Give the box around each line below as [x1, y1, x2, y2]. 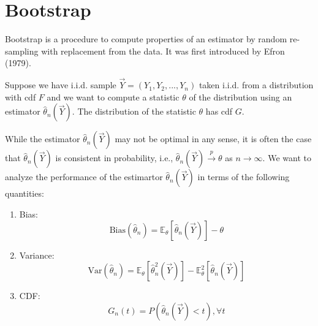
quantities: [5, 187, 44, 200]
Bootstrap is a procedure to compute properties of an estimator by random [5, 32, 287, 45]
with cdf [5, 90, 36, 103]
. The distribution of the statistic [72, 105, 196, 118]
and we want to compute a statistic [47, 90, 180, 103]
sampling [5, 44, 39, 57]
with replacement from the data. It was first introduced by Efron [41, 44, 285, 57]
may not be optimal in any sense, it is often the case [115, 132, 312, 145]
